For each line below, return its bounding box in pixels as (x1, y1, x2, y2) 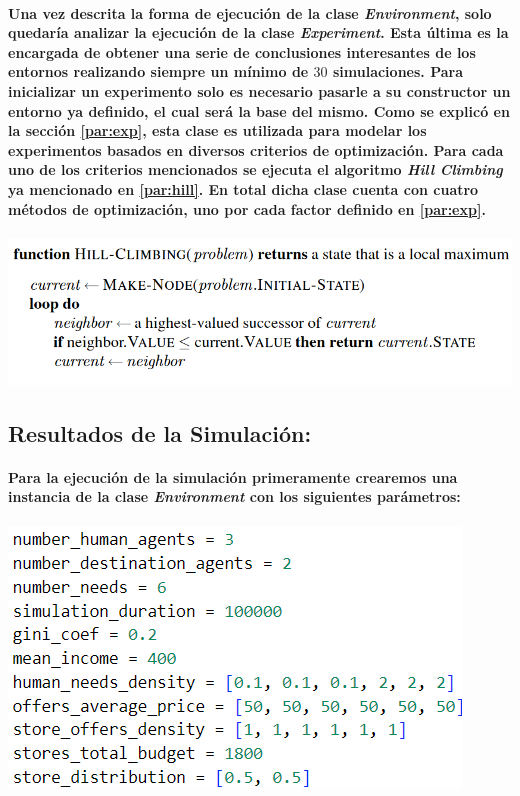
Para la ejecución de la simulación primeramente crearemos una (8, 466, 458, 487)
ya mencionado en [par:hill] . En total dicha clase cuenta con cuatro (8, 178, 479, 199)
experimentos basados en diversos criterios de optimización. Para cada (8, 139, 504, 160)
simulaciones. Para (332, 61, 463, 82)
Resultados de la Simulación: (8, 417, 312, 448)
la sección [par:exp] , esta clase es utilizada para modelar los (8, 120, 427, 141)
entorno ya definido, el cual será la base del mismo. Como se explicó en (8, 100, 510, 121)
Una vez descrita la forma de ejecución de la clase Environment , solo (8, 2, 492, 23)
